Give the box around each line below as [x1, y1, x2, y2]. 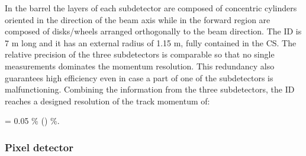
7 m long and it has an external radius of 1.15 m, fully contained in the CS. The [5, 36, 297, 49]
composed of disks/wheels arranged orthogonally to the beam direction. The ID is [5, 25, 302, 37]
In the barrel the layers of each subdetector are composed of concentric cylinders [5, 2, 297, 14]
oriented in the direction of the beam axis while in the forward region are [5, 13, 270, 26]
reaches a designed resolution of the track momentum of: [5, 94, 210, 107]
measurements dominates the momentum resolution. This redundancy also [5, 59, 275, 72]
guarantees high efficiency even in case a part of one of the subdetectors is [5, 71, 273, 84]
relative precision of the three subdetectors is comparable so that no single [5, 48, 275, 61]
